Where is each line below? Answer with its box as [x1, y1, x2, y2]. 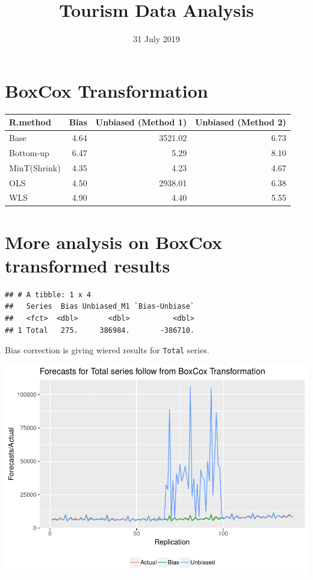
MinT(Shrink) [9, 161, 61, 174]
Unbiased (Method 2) [195, 116, 287, 128]
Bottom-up [9, 146, 49, 159]
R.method [9, 116, 51, 128]
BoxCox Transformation [5, 78, 208, 102]
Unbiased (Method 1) [95, 116, 187, 128]
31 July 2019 [133, 33, 180, 45]
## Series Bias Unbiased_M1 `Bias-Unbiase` [5, 302, 194, 311]
